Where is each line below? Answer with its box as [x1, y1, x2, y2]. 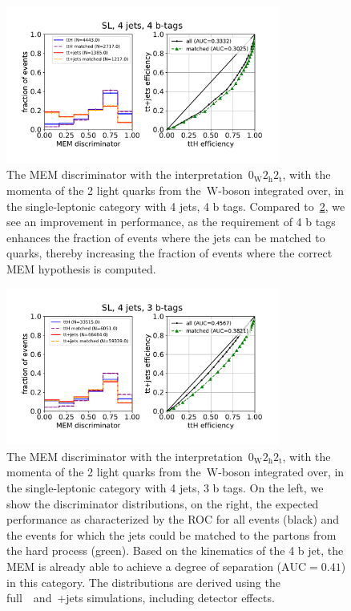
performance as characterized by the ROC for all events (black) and [6, 511, 340, 528]
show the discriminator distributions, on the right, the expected [6, 495, 319, 512]
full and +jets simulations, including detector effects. [6, 589, 275, 606]
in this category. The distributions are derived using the [6, 573, 280, 590]
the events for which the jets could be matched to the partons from [6, 526, 337, 543]
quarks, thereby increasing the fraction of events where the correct [6, 245, 333, 261]
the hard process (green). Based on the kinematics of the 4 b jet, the [6, 542, 344, 559]
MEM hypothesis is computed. [6, 260, 156, 277]
